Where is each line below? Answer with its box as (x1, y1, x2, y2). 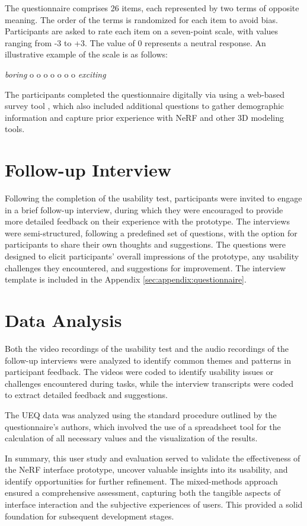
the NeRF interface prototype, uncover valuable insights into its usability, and (5, 463, 288, 476)
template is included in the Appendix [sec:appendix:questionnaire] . (5, 273, 247, 286)
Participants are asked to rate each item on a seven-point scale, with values (5, 25, 279, 37)
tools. (5, 123, 25, 135)
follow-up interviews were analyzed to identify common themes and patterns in (5, 354, 291, 366)
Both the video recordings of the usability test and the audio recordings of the (5, 342, 289, 354)
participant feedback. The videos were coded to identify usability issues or (5, 365, 274, 378)
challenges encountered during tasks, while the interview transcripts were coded (5, 377, 294, 389)
